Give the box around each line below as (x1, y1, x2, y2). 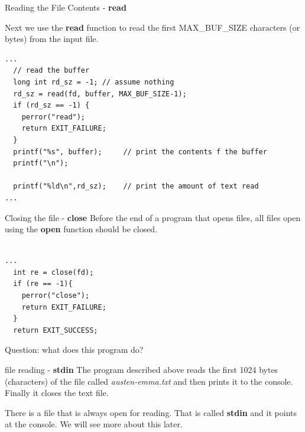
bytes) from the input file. (5, 33, 99, 45)
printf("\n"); (13, 159, 69, 168)
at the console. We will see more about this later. (5, 418, 183, 430)
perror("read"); (21, 112, 86, 121)
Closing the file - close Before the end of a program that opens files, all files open (5, 211, 301, 223)
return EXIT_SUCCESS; (13, 326, 98, 334)
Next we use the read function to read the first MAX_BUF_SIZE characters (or (5, 21, 300, 33)
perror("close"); (21, 291, 90, 300)
